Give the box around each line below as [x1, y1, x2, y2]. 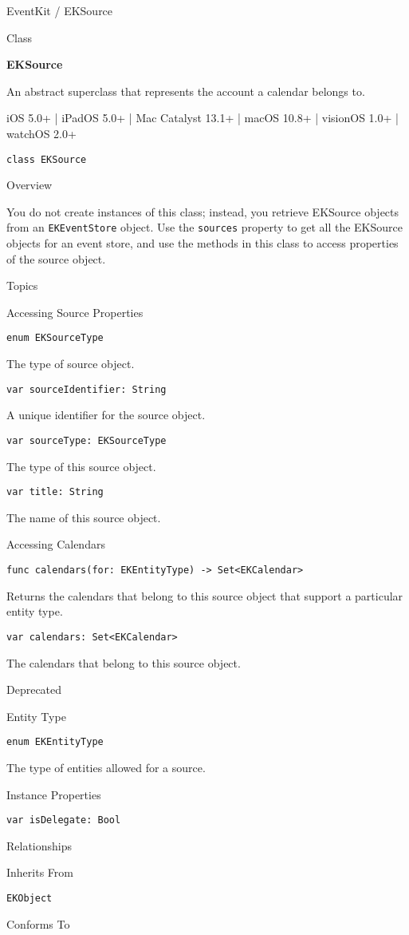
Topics [6, 277, 38, 294]
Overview [6, 176, 53, 193]
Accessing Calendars [6, 536, 105, 553]
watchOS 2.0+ [6, 125, 77, 141]
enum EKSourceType [6, 332, 104, 344]
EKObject [6, 893, 53, 904]
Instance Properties [6, 786, 101, 802]
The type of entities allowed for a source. [6, 759, 206, 775]
